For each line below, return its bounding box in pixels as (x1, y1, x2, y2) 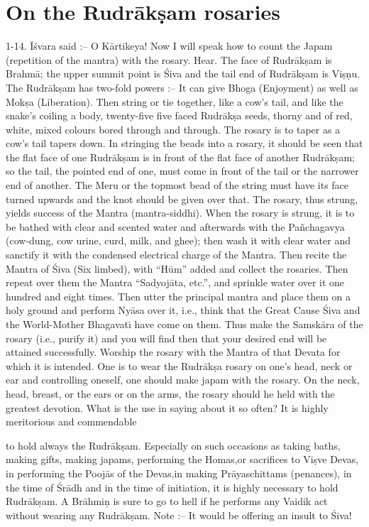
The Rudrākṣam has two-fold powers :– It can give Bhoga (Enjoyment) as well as (6, 80, 358, 94)
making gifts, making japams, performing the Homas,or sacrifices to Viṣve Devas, (6, 452, 359, 467)
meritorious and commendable (6, 414, 137, 429)
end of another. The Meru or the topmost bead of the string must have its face (6, 178, 349, 192)
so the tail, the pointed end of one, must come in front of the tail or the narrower (6, 163, 359, 178)
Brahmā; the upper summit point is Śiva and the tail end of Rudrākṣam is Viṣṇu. (6, 66, 360, 81)
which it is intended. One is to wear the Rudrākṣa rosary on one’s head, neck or (6, 358, 353, 373)
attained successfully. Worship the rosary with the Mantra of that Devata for (6, 344, 341, 359)
